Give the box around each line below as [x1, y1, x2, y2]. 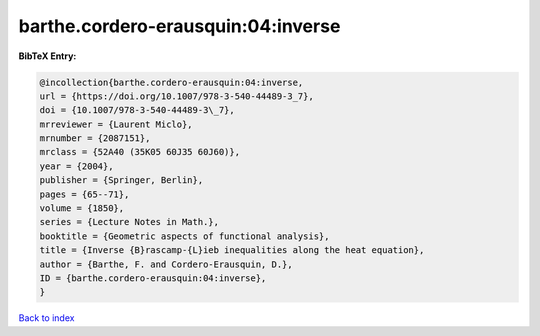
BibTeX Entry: [18, 50, 77, 62]
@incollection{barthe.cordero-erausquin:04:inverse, [39, 76, 304, 88]
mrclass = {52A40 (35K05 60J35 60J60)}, [39, 146, 240, 158]
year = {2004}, [39, 160, 114, 172]
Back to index [18, 312, 75, 324]
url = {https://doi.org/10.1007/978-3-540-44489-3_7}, [39, 90, 314, 102]
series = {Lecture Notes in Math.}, [39, 216, 220, 228]
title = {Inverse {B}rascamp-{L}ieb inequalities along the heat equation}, [39, 245, 425, 256]
